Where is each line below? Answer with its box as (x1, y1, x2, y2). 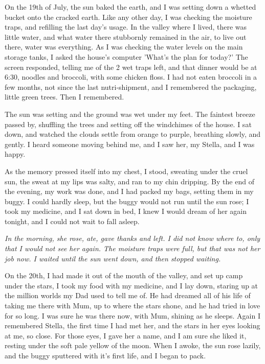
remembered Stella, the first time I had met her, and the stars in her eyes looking (5, 320, 260, 331)
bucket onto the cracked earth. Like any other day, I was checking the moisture (5, 11, 252, 22)
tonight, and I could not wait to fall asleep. (5, 215, 140, 226)
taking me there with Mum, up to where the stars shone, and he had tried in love (5, 300, 260, 311)
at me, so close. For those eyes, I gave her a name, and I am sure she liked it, (5, 330, 247, 341)
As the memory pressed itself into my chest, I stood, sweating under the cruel (5, 165, 248, 176)
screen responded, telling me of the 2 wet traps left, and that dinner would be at (5, 61, 257, 72)
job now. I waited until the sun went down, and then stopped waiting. (5, 253, 221, 263)
